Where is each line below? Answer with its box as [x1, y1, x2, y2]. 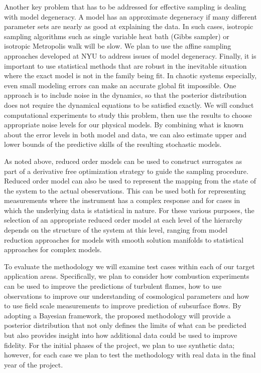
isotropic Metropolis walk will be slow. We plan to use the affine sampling [4, 41, 231, 51]
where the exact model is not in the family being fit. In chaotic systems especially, [4, 70, 257, 81]
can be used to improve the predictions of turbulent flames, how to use [4, 281, 222, 291]
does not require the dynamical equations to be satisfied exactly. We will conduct [4, 99, 254, 110]
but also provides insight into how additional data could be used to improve [4, 330, 237, 340]
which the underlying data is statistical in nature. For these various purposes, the [4, 205, 254, 215]
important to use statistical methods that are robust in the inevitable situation [4, 60, 247, 71]
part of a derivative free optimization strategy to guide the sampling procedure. [4, 165, 248, 176]
